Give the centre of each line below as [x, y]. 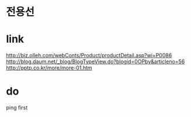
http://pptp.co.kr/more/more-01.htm [49, 68]
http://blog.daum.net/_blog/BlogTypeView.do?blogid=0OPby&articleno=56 [95, 61]
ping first [17, 108]
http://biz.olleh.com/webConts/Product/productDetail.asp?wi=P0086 [89, 56]
